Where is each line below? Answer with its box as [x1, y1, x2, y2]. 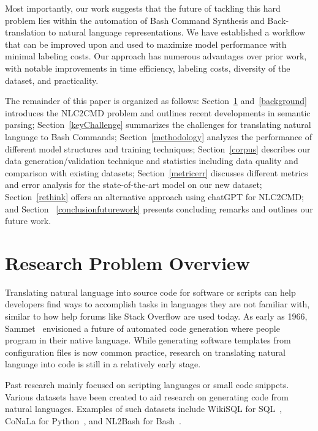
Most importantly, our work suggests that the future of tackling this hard [5, 2, 281, 14]
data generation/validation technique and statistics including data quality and [5, 154, 298, 167]
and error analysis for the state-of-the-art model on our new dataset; [5, 178, 262, 191]
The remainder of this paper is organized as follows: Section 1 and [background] [5, 94, 307, 107]
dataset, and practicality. [5, 73, 99, 86]
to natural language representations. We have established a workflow [48, 26, 306, 39]
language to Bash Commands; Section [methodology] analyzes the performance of [5, 130, 312, 143]
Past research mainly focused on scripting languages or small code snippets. [5, 378, 289, 391]
